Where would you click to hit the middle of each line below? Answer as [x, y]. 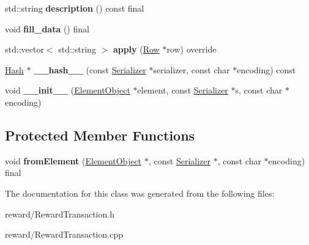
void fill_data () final [47, 28]
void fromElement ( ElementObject [73, 160]
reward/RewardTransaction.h [60, 214]
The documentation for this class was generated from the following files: [140, 193]
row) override [192, 49]
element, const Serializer [183, 90]
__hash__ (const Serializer [90, 69]
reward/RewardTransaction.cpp [64, 234]
